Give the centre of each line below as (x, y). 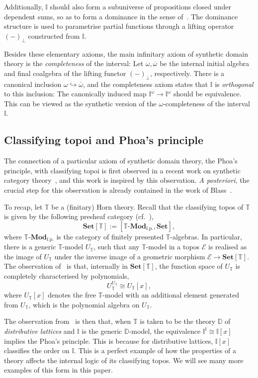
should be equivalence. (207, 94)
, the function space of (189, 266)
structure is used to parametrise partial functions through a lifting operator (119, 26)
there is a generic (30, 247)
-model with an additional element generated (171, 295)
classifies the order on (37, 350)
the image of (23, 256)
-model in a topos (173, 247)
